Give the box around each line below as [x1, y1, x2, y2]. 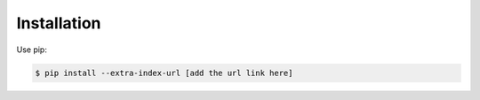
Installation [16, 13, 101, 33]
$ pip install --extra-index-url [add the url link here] [35, 67, 293, 78]
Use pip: [16, 44, 48, 55]
